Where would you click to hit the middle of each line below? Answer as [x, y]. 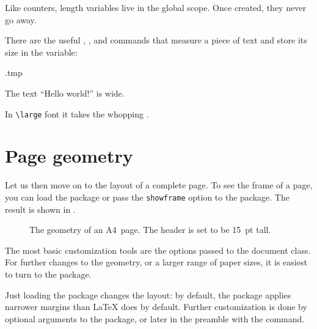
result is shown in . [40, 209]
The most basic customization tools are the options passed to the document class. [158, 250]
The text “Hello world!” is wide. [65, 93]
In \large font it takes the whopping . [77, 113]
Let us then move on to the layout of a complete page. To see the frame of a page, [159, 185]
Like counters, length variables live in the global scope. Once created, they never [155, 7]
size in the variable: [41, 52]
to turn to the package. [48, 274]
